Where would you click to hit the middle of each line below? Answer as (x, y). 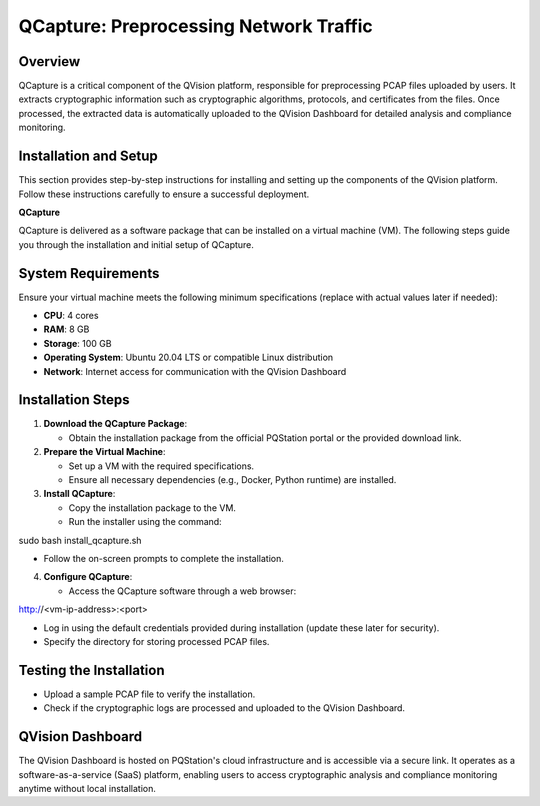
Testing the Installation (91, 670)
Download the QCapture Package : (115, 424)
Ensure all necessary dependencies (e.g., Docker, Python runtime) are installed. (232, 480)
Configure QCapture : (88, 577)
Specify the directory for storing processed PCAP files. (156, 641)
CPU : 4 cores (71, 315)
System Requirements (89, 273)
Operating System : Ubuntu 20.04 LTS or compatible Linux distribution (188, 357)
